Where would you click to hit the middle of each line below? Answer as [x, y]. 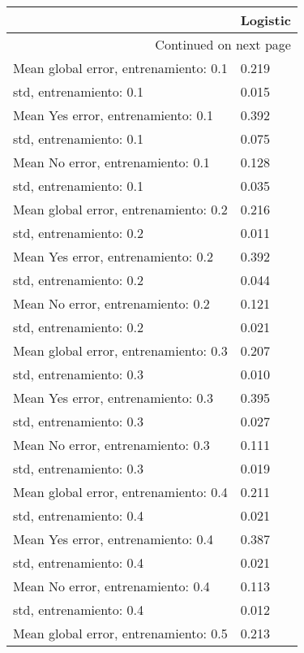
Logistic [265, 20]
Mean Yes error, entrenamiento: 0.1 [113, 115]
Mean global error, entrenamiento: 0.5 [120, 633]
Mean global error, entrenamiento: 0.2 [120, 209]
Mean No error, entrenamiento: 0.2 [111, 303]
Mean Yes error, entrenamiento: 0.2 [113, 256]
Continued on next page [223, 44]
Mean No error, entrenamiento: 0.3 [111, 445]
